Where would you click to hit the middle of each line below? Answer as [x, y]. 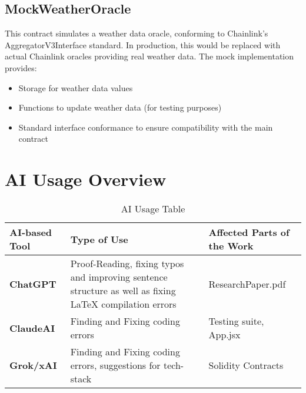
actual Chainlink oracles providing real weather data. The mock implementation [149, 56]
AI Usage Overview [86, 179]
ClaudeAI [32, 328]
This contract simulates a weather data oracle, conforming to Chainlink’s [137, 33]
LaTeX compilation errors [123, 304]
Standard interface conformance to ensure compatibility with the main [146, 127]
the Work [231, 246]
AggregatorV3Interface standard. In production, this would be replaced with [143, 44]
